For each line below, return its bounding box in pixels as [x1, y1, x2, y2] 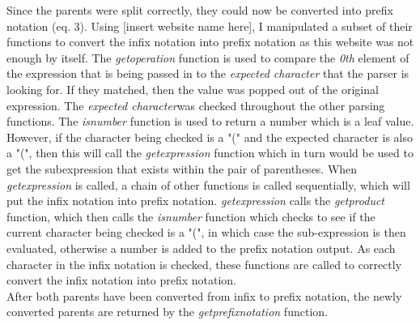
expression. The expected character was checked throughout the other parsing [6, 96, 385, 113]
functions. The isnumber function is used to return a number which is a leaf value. [6, 113, 414, 130]
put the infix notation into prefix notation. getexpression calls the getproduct [6, 192, 384, 209]
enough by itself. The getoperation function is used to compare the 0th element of [6, 49, 409, 66]
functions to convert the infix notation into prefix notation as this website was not [6, 33, 414, 50]
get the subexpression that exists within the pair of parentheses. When [6, 160, 358, 177]
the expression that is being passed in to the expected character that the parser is [6, 65, 409, 82]
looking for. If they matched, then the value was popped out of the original [6, 80, 379, 97]
